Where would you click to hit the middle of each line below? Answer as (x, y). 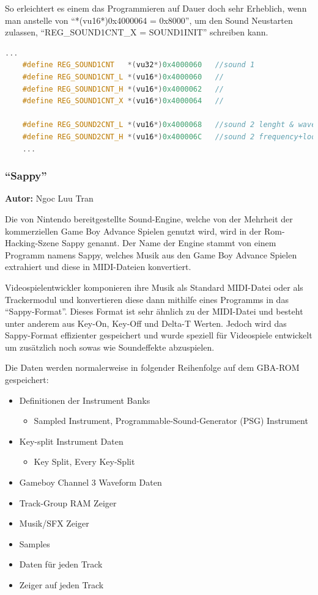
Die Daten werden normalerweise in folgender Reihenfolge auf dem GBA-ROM (152, 367)
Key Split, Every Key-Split (84, 462)
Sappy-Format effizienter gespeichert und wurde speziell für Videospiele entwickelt (159, 335)
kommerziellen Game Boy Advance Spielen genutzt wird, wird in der (133, 231)
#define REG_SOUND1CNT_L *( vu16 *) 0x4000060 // (123, 77)
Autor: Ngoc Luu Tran (49, 198)
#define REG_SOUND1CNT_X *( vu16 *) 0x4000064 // (123, 101)
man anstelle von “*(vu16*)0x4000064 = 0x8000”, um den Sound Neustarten (149, 20)
